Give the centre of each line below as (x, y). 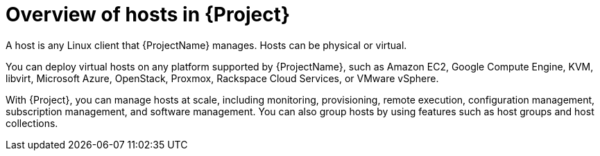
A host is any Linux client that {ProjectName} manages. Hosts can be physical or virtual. (206, 45)
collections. (32, 123)
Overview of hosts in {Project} (148, 14)
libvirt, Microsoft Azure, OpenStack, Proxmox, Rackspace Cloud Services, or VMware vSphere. (222, 78)
